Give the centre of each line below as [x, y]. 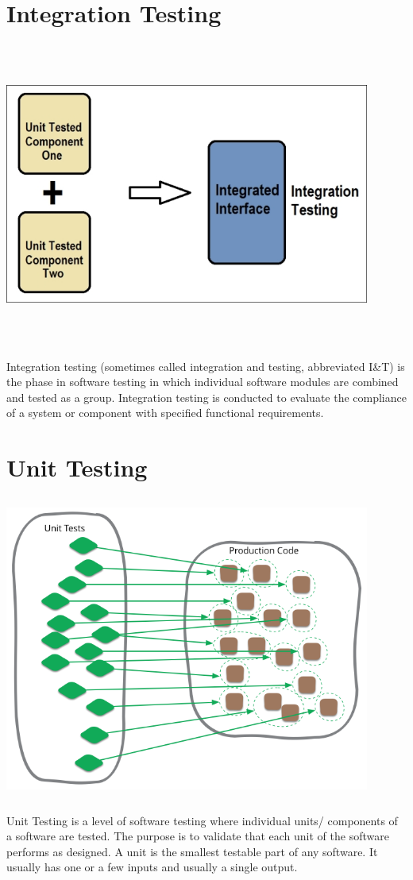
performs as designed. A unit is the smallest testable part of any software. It [192, 851]
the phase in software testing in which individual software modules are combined [203, 382]
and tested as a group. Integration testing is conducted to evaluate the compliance [206, 397]
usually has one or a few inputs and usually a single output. [152, 867]
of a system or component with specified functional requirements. [165, 413]
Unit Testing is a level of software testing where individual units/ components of [202, 820]
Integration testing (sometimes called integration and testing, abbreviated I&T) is [206, 366]
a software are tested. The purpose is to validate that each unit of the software [198, 836]
